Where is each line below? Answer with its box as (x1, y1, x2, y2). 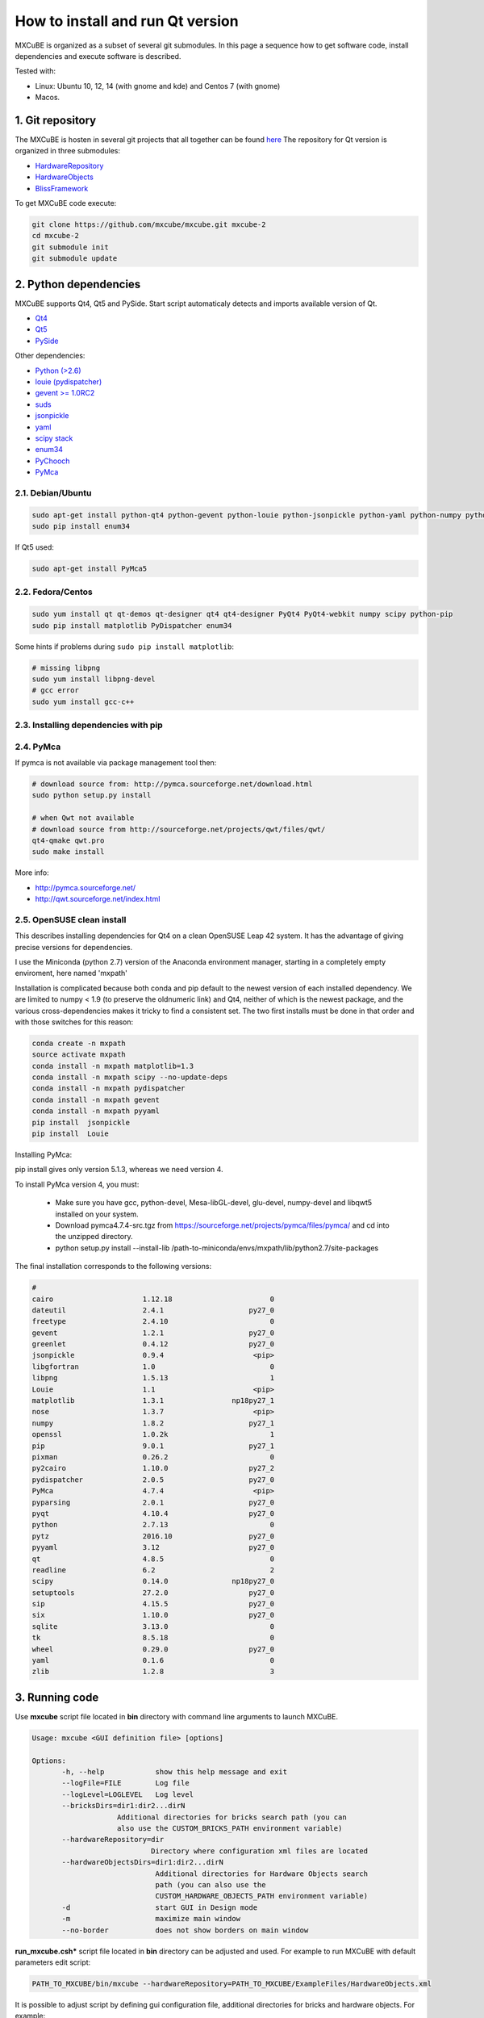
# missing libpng (31, 663, 101, 672)
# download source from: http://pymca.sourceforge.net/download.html (31, 779, 313, 789)
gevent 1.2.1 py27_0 (31, 1328, 275, 1338)
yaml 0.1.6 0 (31, 1656, 275, 1665)
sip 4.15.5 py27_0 (31, 1599, 275, 1609)
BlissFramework (35, 183, 89, 193)
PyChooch (35, 456, 70, 466)
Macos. (35, 93, 60, 103)
